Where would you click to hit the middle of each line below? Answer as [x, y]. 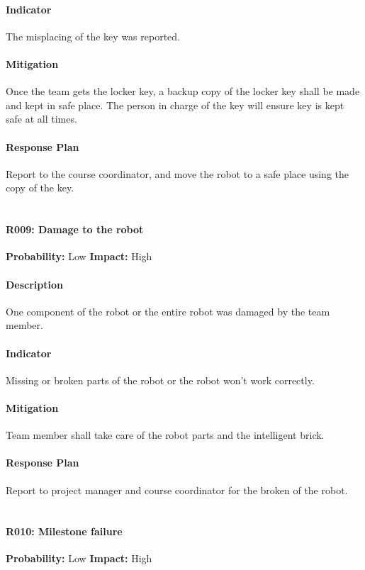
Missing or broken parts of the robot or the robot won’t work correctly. [160, 380]
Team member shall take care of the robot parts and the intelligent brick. [165, 435]
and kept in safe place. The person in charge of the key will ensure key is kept [175, 105]
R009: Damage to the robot [75, 229]
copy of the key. [40, 188]
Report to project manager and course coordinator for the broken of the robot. [177, 490]
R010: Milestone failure [64, 531]
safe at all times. [41, 119]
